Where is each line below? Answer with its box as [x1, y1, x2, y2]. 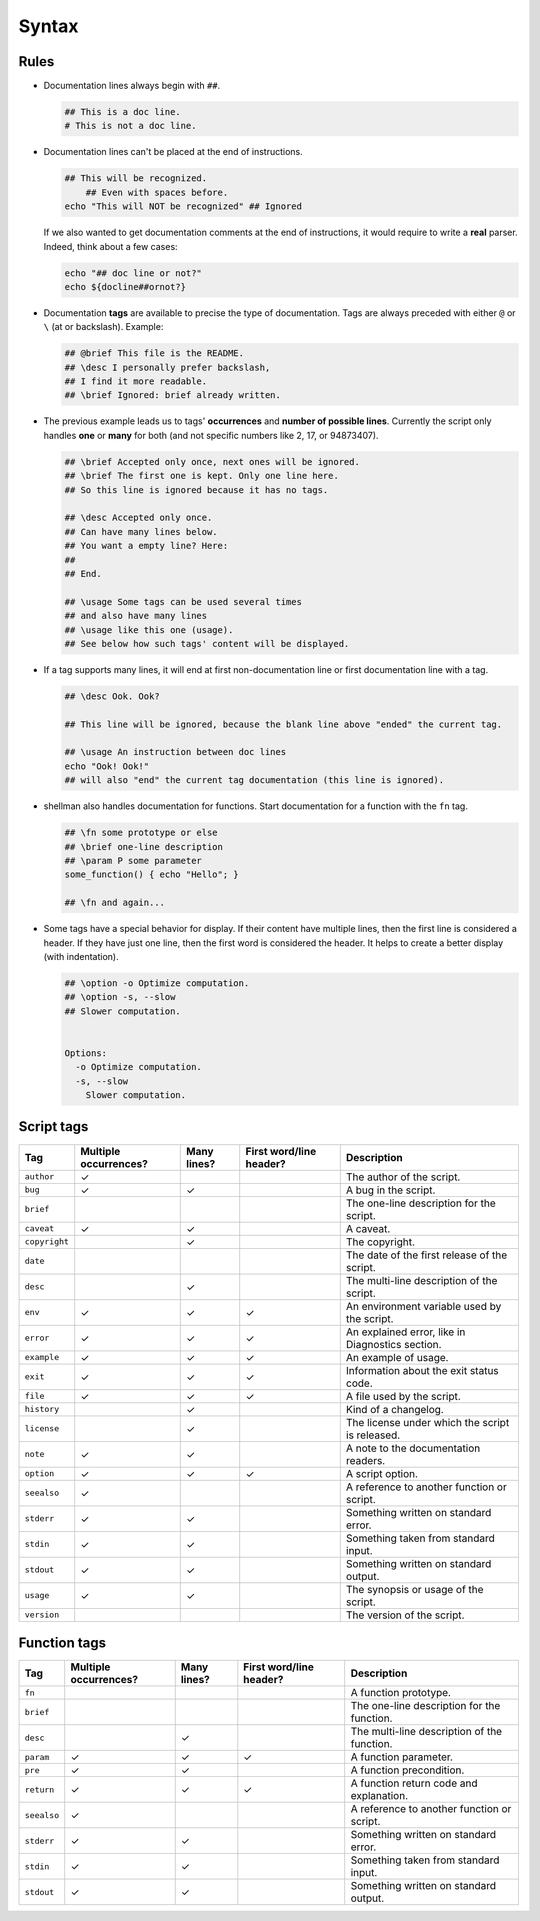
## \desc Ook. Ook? [64, 690, 160, 702]
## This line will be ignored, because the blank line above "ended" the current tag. [64, 718, 503, 730]
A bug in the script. [345, 1183, 436, 1197]
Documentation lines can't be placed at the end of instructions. [43, 146, 304, 158]
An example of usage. [345, 1350, 449, 1364]
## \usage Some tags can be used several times [64, 596, 302, 607]
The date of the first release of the [345, 1248, 508, 1262]
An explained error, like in [345, 1325, 466, 1339]
